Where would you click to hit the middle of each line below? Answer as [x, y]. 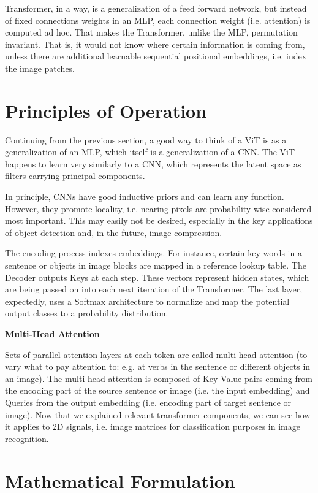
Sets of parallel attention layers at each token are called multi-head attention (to [156, 354]
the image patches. [40, 68]
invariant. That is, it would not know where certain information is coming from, [155, 44]
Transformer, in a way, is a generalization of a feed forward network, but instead [156, 8]
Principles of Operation [106, 110]
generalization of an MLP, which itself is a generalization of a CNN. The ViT [150, 152]
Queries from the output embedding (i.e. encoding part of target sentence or [148, 402]
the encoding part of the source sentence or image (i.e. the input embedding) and [157, 390]
